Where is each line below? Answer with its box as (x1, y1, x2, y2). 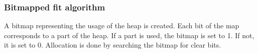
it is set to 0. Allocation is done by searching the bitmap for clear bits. (4, 40, 221, 50)
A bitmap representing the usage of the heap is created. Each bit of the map (4, 20, 239, 31)
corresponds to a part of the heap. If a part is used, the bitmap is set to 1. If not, (4, 30, 254, 40)
